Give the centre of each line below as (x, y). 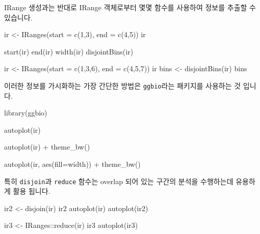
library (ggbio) (26, 113)
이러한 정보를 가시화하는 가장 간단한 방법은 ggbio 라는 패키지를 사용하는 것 (123, 85)
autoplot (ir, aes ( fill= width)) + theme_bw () (72, 164)
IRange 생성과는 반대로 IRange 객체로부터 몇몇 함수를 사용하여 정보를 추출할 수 (130, 7)
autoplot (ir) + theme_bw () (47, 147)
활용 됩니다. (32, 191)
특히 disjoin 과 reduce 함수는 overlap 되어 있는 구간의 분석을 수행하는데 (119, 181)
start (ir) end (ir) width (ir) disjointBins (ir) (69, 51)
